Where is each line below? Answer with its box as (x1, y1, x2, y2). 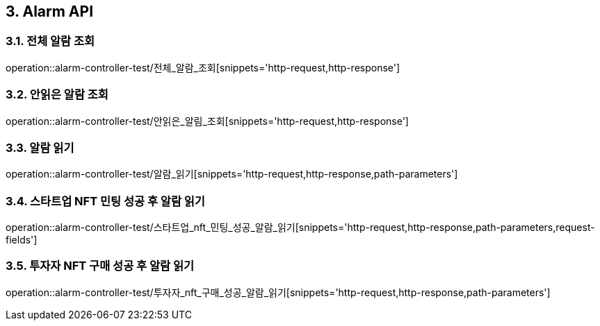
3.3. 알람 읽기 (6, 140, 74, 155)
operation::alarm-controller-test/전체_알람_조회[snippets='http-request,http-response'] (6, 61, 400, 74)
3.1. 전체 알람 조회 (6, 34, 95, 49)
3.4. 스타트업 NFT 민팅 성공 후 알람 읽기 (6, 194, 205, 208)
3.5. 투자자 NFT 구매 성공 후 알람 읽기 (6, 259, 195, 273)
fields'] (6, 234, 38, 246)
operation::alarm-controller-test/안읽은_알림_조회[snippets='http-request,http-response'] (6, 114, 409, 127)
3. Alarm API (6, 3, 94, 20)
